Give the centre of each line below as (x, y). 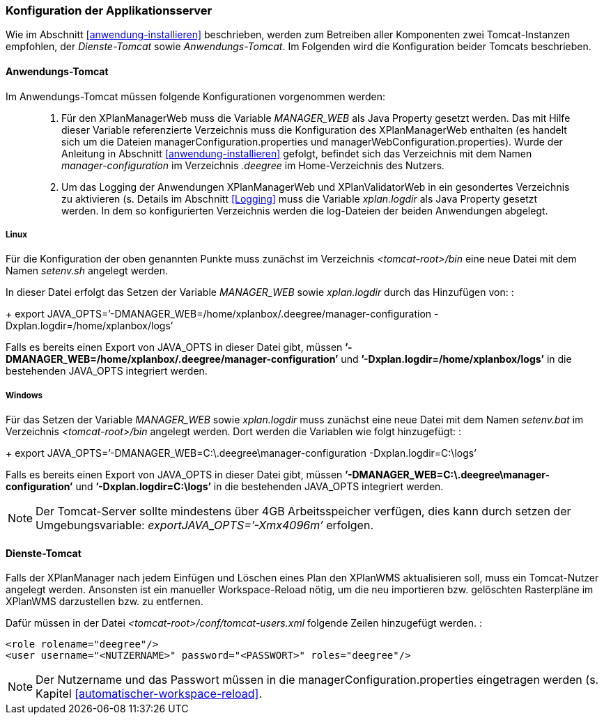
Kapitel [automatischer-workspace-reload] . (149, 694)
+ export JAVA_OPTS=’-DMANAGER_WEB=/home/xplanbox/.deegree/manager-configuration (219, 314)
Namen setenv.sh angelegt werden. (87, 271)
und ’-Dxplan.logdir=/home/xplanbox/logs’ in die (456, 359)
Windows (24, 395)
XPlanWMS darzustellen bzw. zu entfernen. (104, 602)
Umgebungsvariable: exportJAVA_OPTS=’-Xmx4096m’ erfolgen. (204, 525)
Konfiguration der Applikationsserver (109, 10)
